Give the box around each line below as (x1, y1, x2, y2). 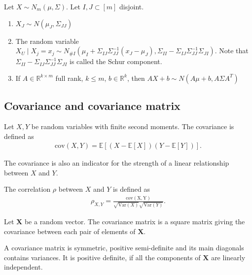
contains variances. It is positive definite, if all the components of (4, 252, 201, 262)
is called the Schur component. (70, 56, 162, 67)
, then (127, 72, 145, 83)
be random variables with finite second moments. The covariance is (31, 121, 234, 131)
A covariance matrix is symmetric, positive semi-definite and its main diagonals (4, 242, 244, 253)
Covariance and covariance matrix (4, 98, 180, 113)
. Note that (215, 45, 249, 56)
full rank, (55, 72, 83, 83)
